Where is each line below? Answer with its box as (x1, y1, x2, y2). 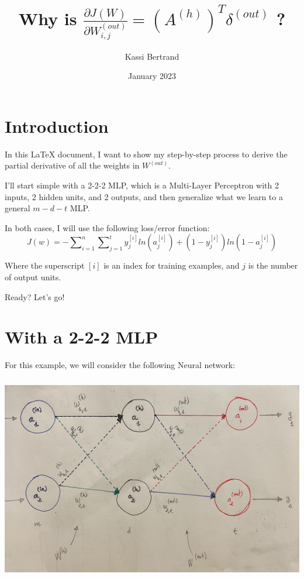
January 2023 (128, 70, 176, 82)
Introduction (5, 114, 109, 138)
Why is (18, 6, 77, 30)
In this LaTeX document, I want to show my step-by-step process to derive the (5, 147, 288, 160)
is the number (248, 259, 298, 272)
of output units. (5, 271, 61, 283)
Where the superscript (5, 259, 85, 272)
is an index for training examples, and (103, 259, 240, 272)
